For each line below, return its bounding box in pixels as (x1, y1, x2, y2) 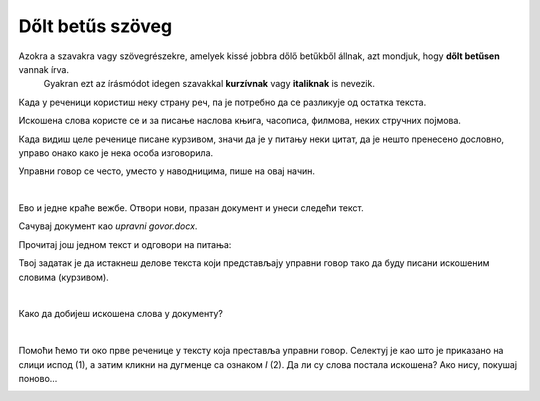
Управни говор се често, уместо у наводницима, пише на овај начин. (18, 165, 315, 177)
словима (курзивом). (18, 271, 109, 283)
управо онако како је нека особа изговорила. (18, 146, 214, 159)
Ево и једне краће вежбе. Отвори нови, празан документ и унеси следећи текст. (18, 202, 364, 214)
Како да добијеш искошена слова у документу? (18, 308, 224, 320)
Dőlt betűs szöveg (18, 15, 173, 37)
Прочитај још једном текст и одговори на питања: (18, 238, 232, 250)
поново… (18, 372, 58, 384)
